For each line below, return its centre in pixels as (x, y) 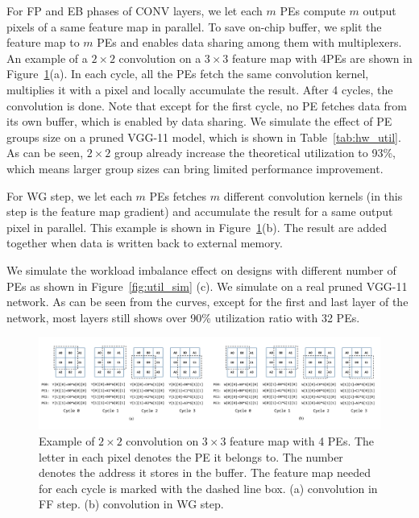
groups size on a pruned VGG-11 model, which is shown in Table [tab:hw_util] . (204, 137)
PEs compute (313, 10)
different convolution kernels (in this (313, 195)
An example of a (47, 58)
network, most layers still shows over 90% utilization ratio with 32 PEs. (183, 317)
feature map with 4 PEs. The (302, 440)
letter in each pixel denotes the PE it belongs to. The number (191, 456)
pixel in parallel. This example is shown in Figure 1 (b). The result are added (197, 227)
